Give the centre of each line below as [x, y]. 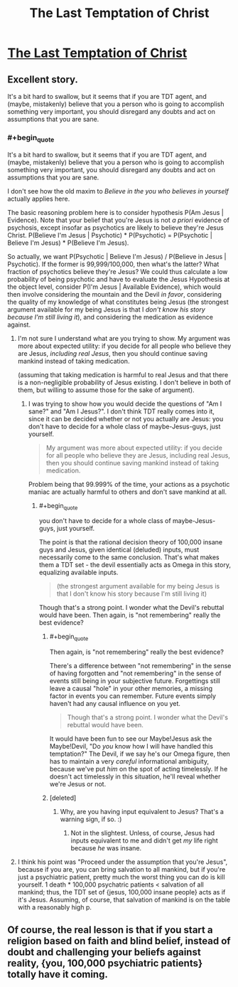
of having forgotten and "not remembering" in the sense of [135, 673]
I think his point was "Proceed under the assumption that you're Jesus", [123, 862]
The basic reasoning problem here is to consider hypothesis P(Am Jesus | [115, 212]
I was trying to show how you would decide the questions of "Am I [125, 403]
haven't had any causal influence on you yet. [115, 704]
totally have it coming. [58, 974]
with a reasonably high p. [55, 907]
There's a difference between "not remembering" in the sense [140, 666]
